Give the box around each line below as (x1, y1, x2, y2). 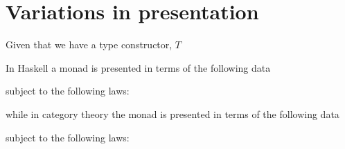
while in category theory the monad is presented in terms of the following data (6, 106, 339, 121)
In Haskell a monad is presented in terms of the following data (6, 60, 271, 74)
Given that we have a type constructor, (6, 37, 172, 52)
